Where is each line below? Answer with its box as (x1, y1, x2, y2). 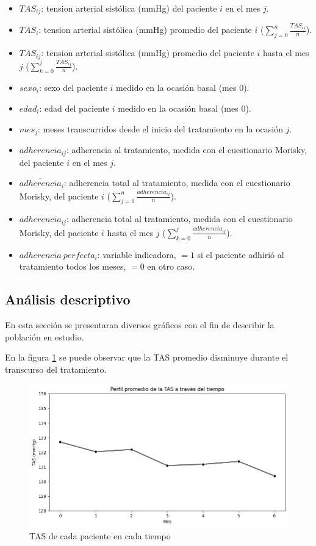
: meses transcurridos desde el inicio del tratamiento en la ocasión (38, 122, 283, 135)
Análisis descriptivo (5, 290, 131, 309)
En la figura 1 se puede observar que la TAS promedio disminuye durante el (5, 351, 289, 364)
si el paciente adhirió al (197, 248, 284, 260)
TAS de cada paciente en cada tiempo (29, 529, 171, 542)
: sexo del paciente (38, 81, 107, 94)
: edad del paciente (39, 102, 110, 114)
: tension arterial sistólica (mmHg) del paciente (41, 2, 217, 14)
